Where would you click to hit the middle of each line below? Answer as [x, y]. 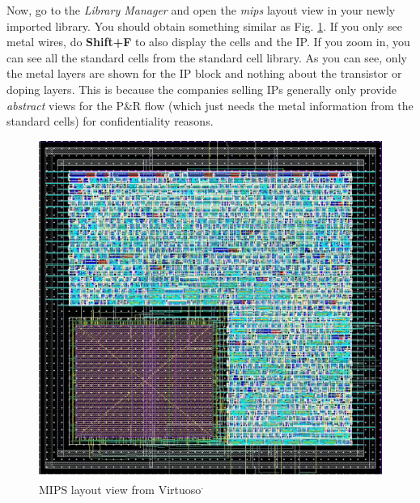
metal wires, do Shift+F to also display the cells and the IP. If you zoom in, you [208, 42]
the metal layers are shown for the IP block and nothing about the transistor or [204, 73]
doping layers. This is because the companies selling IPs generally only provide [202, 89]
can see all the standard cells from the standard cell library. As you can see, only [207, 57]
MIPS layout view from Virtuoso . [121, 488]
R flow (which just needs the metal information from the [273, 105]
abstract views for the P [65, 105]
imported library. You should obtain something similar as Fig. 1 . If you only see [204, 26]
